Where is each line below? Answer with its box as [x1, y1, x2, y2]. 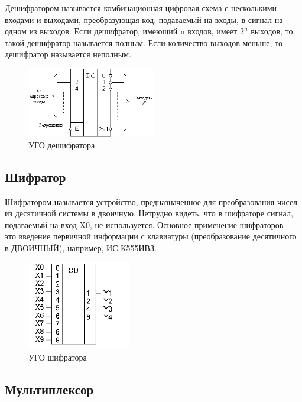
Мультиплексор [5, 380, 94, 398]
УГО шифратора [28, 351, 87, 363]
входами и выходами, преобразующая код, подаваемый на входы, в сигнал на [5, 13, 283, 25]
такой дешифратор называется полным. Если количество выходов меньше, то [5, 36, 282, 48]
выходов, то [251, 25, 293, 37]
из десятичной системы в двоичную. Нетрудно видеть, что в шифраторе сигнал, [5, 207, 293, 219]
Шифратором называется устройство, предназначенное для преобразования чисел [5, 195, 298, 208]
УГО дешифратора [28, 138, 95, 151]
